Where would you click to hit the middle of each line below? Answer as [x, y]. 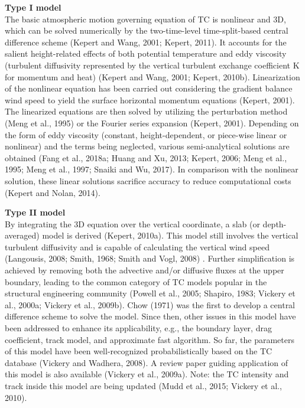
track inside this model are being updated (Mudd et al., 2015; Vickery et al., [143, 386]
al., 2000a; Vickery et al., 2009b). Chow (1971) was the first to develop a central [150, 304]
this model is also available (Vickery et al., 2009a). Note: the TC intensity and [147, 374]
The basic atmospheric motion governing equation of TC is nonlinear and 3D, [145, 19]
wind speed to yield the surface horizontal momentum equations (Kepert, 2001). [150, 99]
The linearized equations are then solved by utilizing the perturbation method [146, 111]
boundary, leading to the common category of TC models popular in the [136, 281]
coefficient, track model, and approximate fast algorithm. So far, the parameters [150, 339]
